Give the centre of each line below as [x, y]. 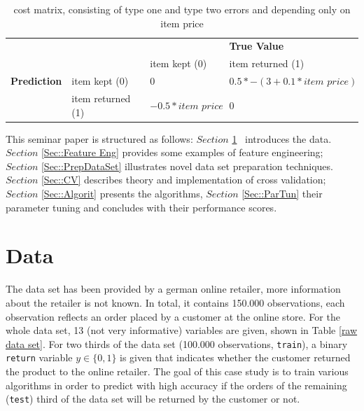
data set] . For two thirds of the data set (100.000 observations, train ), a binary [177, 343]
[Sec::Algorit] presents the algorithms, [122, 194]
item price [182, 23]
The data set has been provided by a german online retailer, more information [173, 289]
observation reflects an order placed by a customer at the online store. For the [173, 316]
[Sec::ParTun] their [282, 194]
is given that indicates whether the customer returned [235, 357]
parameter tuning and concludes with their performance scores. [141, 207]
